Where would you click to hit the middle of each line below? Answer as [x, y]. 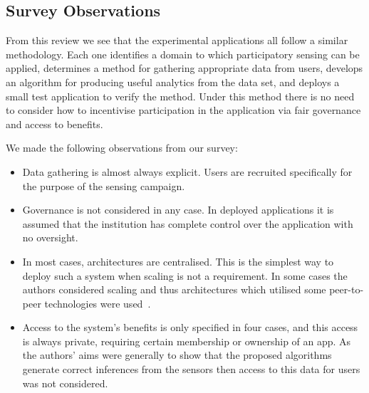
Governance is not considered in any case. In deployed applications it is [178, 210]
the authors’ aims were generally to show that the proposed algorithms [177, 355]
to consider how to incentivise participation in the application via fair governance [183, 110]
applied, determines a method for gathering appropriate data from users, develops [184, 68]
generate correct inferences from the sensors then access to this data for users [191, 369]
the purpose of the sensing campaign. [104, 185]
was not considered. [65, 383]
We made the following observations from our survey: [122, 148]
